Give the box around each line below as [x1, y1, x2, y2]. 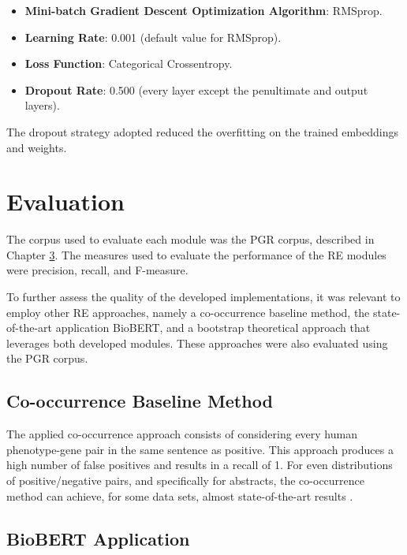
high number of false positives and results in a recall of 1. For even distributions [6, 456, 393, 473]
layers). [24, 97, 60, 114]
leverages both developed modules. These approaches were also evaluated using [6, 334, 388, 351]
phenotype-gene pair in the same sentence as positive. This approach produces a [6, 441, 394, 457]
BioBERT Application [6, 526, 190, 550]
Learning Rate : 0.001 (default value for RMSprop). [24, 28, 282, 45]
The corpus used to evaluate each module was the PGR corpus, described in [6, 231, 375, 248]
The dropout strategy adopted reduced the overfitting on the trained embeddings [6, 123, 398, 140]
